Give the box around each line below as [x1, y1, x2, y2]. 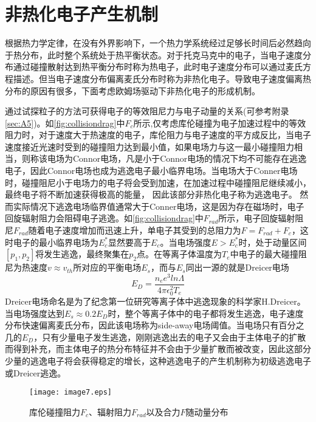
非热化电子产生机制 [5, 1, 159, 26]
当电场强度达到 [5, 306, 64, 319]
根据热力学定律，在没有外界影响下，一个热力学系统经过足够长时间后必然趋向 [5, 36, 311, 49]
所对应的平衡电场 [73, 261, 142, 274]
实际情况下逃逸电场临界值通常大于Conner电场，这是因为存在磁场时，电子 [13, 199, 304, 212]
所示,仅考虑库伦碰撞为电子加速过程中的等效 [133, 116, 306, 129]
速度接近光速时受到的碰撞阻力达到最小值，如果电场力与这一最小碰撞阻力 [5, 140, 294, 153]
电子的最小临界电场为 [13, 235, 98, 248]
